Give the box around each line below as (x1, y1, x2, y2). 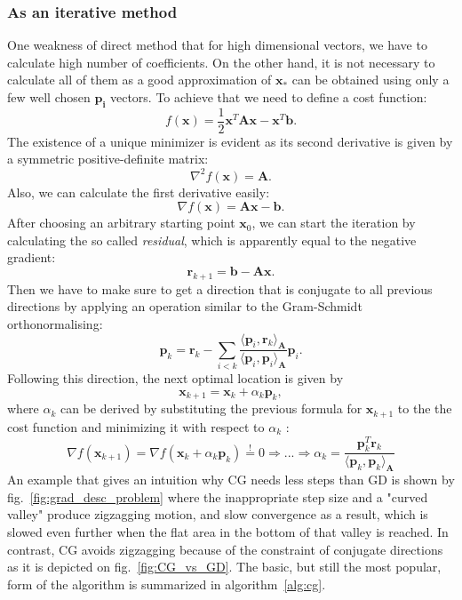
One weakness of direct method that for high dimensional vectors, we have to (7, 36, 427, 54)
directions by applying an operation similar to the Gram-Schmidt (7, 297, 362, 316)
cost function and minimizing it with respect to (7, 417, 265, 436)
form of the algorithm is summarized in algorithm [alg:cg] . (7, 574, 326, 593)
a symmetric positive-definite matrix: (7, 149, 209, 168)
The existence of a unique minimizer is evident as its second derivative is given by (7, 132, 453, 150)
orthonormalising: (7, 314, 103, 332)
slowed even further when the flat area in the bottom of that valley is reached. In (7, 522, 449, 540)
